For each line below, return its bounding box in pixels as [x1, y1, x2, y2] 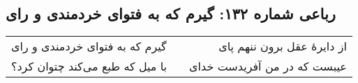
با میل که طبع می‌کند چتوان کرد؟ [11, 58, 167, 75]
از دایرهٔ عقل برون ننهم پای [218, 38, 347, 55]
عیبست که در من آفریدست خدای [189, 58, 347, 75]
